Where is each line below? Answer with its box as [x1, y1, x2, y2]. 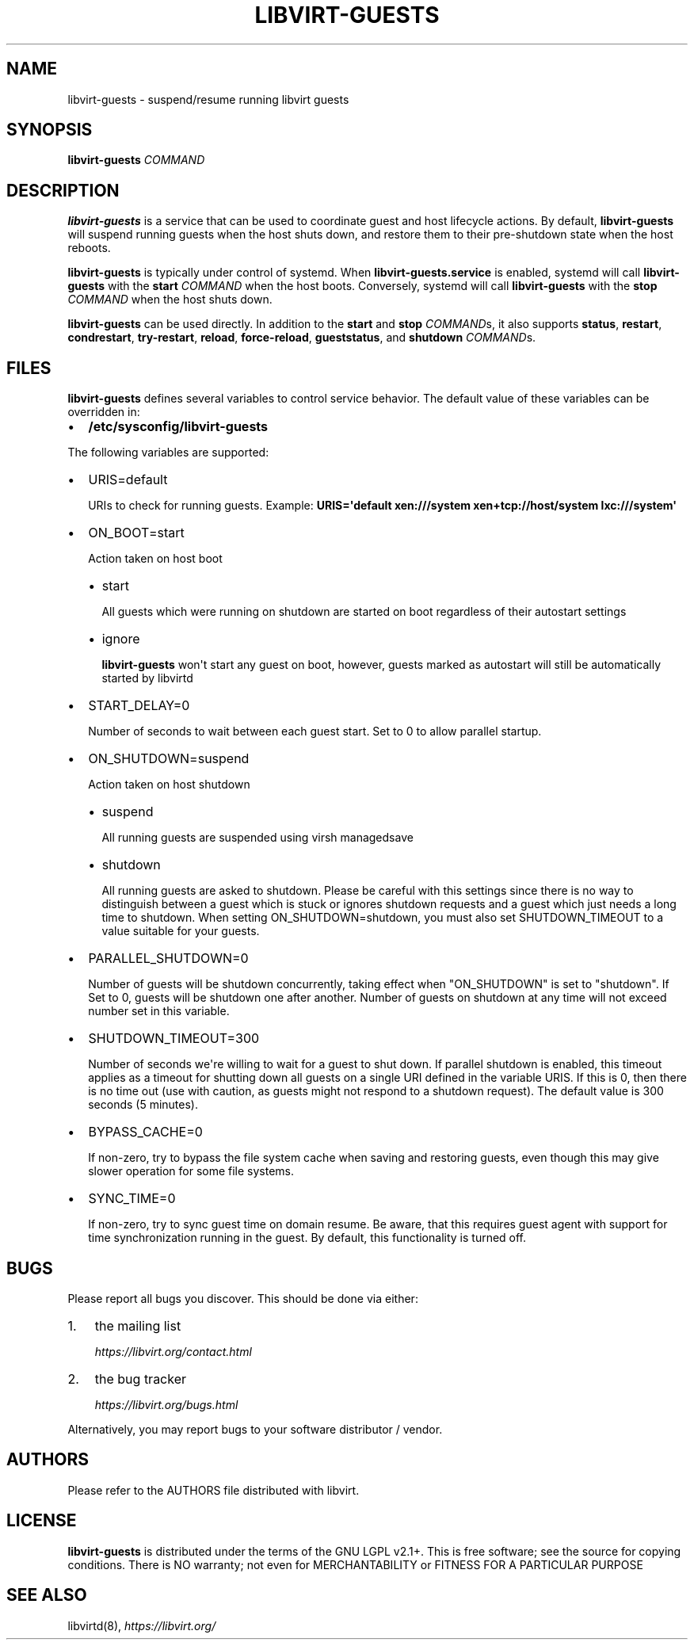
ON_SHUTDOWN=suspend [88, 750, 250, 767]
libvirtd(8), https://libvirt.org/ [67, 1618, 216, 1633]
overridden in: [67, 405, 140, 419]
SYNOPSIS [6, 120, 93, 140]
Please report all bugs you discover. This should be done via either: [67, 1291, 418, 1305]
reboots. [67, 241, 111, 255]
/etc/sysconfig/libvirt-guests [88, 418, 269, 435]
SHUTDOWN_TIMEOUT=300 [88, 1030, 260, 1047]
